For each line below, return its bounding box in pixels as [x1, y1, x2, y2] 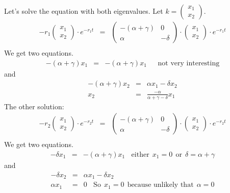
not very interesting [158, 59, 220, 67]
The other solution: [4, 101, 64, 111]
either [131, 151, 149, 158]
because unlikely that [127, 181, 194, 189]
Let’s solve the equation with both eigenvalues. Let [4, 6, 163, 16]
